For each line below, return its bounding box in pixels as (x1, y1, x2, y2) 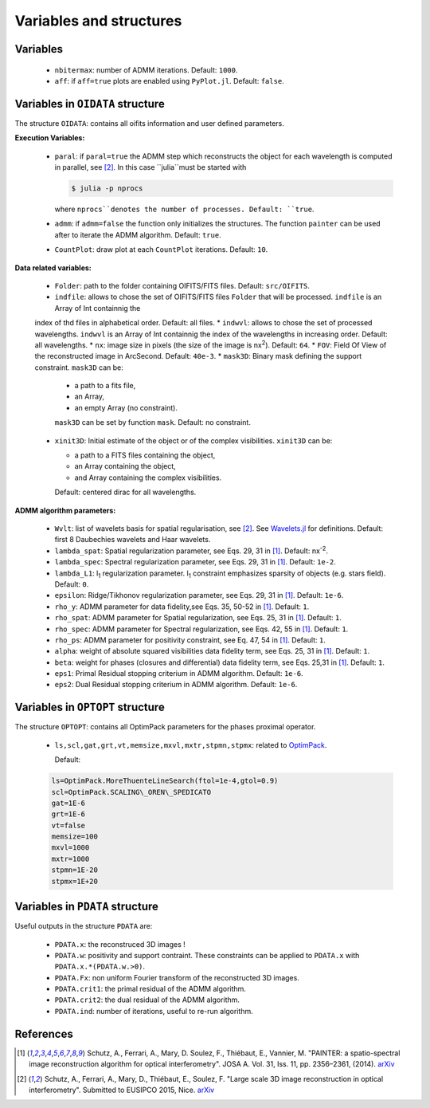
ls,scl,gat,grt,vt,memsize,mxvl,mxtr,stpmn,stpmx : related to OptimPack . (54, 740, 327, 749)
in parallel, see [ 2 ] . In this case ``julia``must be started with (54, 163, 247, 172)
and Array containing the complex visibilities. (74, 473, 222, 482)
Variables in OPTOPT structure (14, 701, 165, 714)
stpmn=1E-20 (51, 866, 99, 874)
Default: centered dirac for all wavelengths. (54, 487, 197, 497)
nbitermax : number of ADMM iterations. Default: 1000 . (54, 65, 238, 75)
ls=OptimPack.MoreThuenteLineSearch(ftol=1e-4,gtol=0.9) (51, 776, 279, 785)
